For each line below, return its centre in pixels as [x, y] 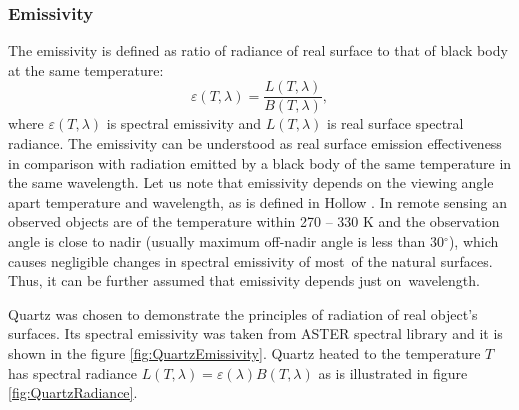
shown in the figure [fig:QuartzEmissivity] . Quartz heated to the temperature [244, 353]
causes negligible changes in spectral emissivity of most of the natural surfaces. [250, 260]
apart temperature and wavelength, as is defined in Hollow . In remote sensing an [258, 201]
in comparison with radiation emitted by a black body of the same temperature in [260, 162]
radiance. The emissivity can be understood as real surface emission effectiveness [255, 143]
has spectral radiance [72, 372]
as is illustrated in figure [393, 372]
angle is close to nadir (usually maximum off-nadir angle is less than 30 [226, 241]
